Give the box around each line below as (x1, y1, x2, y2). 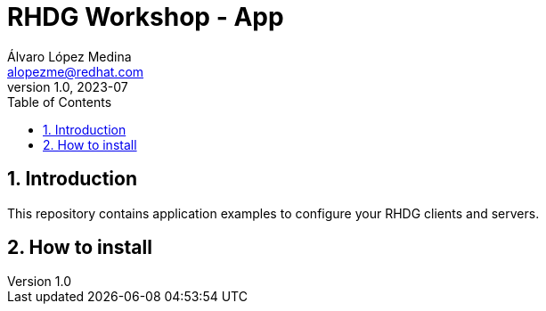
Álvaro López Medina (7, 48, 132, 64)
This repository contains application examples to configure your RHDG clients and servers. (7, 205, 540, 221)
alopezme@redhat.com (7, 63, 144, 79)
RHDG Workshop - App (7, 2, 284, 32)
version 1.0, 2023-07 (7, 78, 128, 94)
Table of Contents (7, 94, 112, 110)
